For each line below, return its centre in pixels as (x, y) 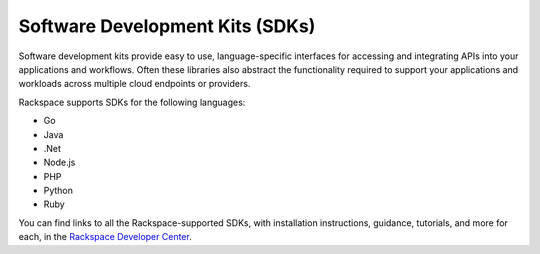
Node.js (59, 162)
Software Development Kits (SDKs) (167, 26)
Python (58, 191)
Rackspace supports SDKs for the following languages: (132, 102)
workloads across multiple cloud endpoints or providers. (134, 84)
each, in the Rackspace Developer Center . (105, 237)
